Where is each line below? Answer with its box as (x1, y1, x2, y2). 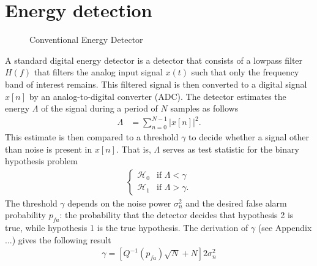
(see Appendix (258, 221, 312, 234)
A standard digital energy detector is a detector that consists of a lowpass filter (5, 53, 303, 66)
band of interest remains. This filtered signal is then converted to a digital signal (5, 77, 307, 90)
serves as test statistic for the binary (162, 142, 299, 155)
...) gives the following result (5, 233, 111, 246)
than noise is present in (5, 142, 92, 155)
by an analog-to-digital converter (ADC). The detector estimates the (29, 89, 286, 102)
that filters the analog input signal (34, 66, 163, 78)
